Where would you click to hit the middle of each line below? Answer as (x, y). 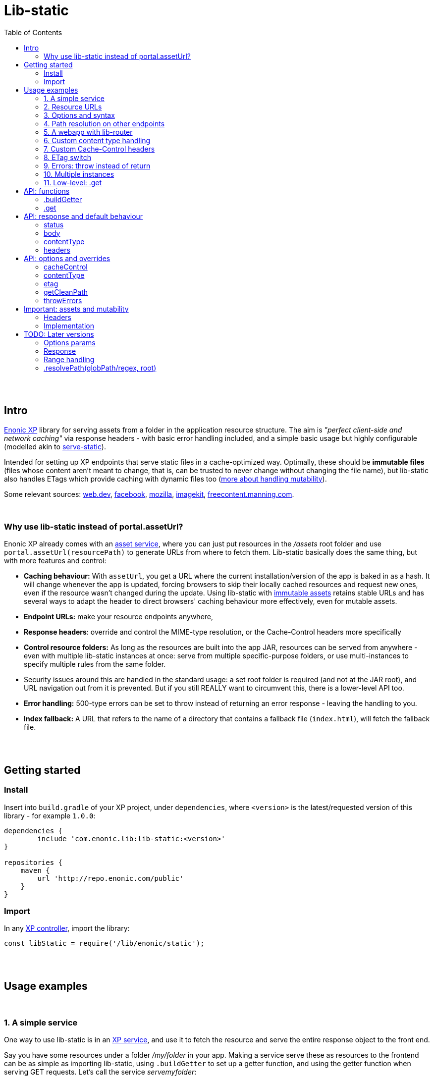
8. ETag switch (68, 157)
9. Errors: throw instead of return (97, 165)
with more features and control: (55, 561)
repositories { (33, 862)
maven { (35, 870)
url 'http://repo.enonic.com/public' (110, 878)
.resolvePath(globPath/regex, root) (100, 368)
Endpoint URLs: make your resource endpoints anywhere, (119, 617)
